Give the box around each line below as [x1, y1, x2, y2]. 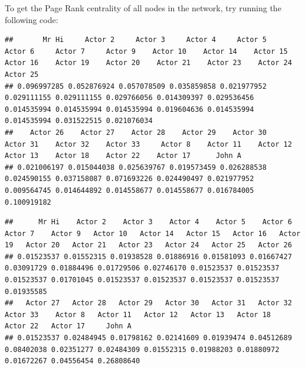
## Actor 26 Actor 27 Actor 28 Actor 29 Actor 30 [5, 128, 267, 137]
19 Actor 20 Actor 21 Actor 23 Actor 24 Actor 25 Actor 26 [5, 241, 292, 250]
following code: [5, 13, 58, 25]
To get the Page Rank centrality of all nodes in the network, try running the [5, 2, 281, 14]
